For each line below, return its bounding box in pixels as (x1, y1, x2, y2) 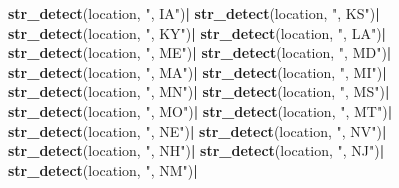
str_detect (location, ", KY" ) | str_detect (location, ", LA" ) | (8, 22, 387, 43)
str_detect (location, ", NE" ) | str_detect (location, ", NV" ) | (8, 120, 387, 141)
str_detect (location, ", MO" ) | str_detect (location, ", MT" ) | (8, 100, 393, 121)
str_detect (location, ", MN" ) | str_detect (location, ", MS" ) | (8, 81, 390, 102)
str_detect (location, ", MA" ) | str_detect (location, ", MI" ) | (8, 61, 387, 82)
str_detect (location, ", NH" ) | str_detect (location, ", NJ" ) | (8, 140, 385, 161)
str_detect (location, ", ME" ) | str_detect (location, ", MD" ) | (8, 42, 392, 63)
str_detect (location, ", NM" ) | (8, 159, 198, 180)
